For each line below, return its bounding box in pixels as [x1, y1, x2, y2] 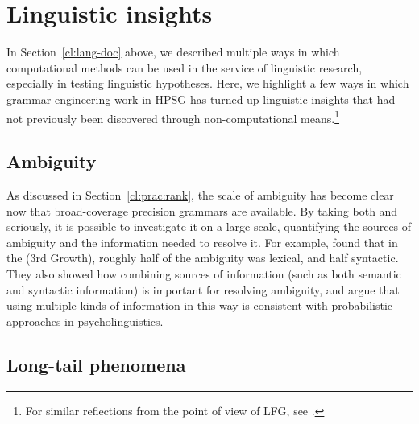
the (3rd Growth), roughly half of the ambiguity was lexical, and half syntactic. [6, 249, 399, 266]
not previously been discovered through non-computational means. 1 [6, 107, 340, 126]
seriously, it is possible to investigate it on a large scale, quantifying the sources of [6, 218, 412, 235]
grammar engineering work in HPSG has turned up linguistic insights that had [6, 90, 396, 107]
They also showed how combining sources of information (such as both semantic [6, 265, 401, 282]
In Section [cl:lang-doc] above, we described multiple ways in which [6, 43, 340, 60]
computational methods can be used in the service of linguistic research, [6, 59, 363, 76]
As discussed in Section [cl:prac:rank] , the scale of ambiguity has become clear [6, 186, 394, 203]
